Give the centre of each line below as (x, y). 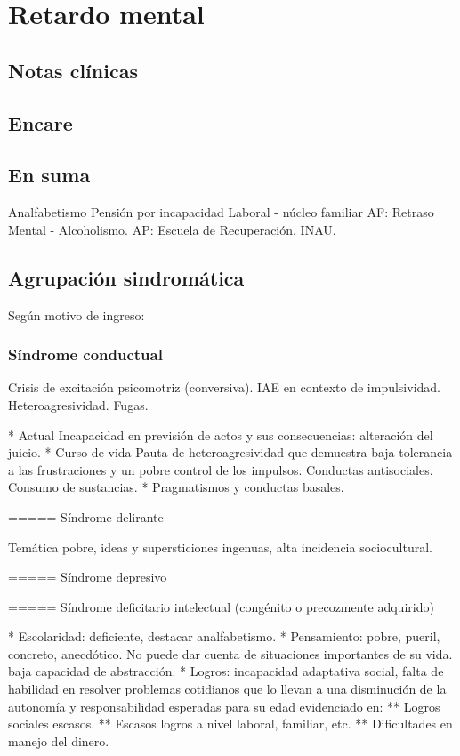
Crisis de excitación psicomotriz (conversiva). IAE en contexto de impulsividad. (225, 387)
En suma (49, 175)
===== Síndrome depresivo (88, 577)
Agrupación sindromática (126, 277)
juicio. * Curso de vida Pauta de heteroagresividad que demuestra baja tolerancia (230, 452)
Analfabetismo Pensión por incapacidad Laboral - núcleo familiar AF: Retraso (221, 212)
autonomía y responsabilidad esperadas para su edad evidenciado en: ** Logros (224, 706)
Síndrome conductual (85, 354)
